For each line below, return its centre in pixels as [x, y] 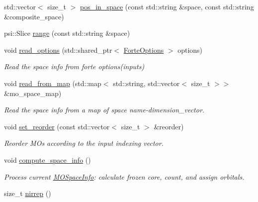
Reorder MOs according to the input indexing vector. [84, 143]
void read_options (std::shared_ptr [58, 50]
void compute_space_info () [47, 159]
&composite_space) [34, 16]
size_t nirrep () [28, 193]
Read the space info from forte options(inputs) [74, 66]
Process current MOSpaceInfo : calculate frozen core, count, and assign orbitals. [124, 176]
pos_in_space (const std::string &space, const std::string [167, 6]
